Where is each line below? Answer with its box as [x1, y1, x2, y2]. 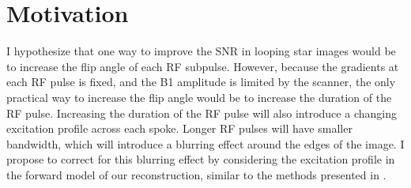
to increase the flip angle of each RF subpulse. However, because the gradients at [6, 58, 399, 74]
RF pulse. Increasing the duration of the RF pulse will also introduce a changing [6, 104, 397, 121]
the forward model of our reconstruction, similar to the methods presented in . [6, 166, 386, 182]
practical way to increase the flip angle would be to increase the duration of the [6, 88, 392, 105]
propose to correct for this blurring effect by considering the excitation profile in [6, 151, 395, 167]
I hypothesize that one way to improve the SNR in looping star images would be [6, 43, 396, 59]
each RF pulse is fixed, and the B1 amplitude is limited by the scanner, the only [6, 73, 396, 90]
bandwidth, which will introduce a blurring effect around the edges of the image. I [6, 135, 405, 152]
